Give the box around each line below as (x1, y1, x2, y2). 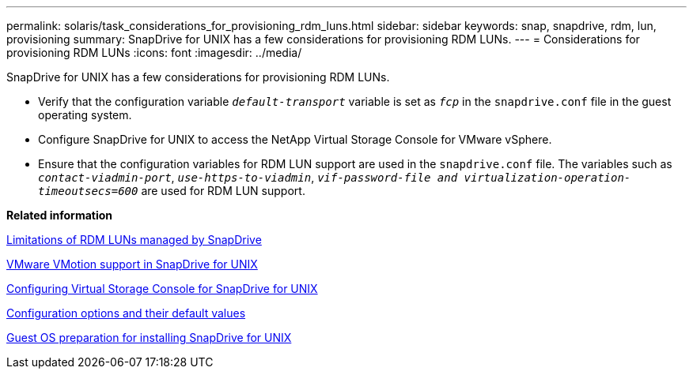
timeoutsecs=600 (38, 185, 138, 197)
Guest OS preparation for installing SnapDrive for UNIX (6, 331, 292, 344)
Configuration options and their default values (6, 306, 246, 320)
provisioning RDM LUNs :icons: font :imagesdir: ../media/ (6, 46, 302, 59)
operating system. (38, 108, 132, 122)
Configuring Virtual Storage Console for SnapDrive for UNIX (6, 282, 318, 295)
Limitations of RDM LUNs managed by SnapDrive (6, 233, 262, 246)
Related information (6, 208, 113, 222)
